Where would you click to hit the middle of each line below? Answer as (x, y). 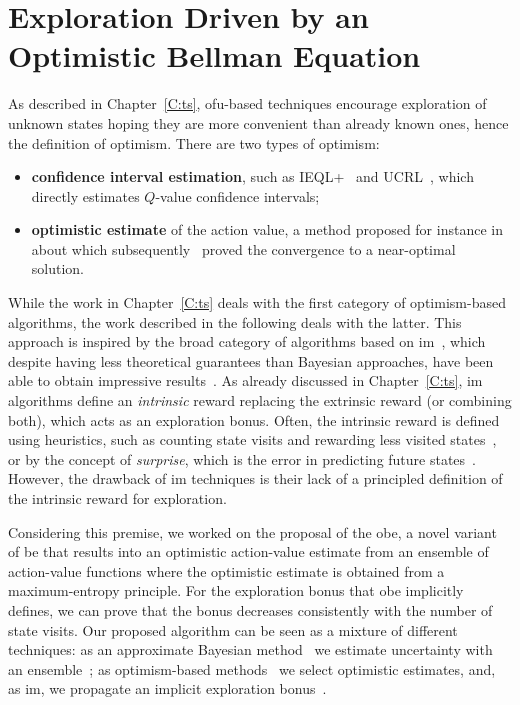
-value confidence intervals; (237, 195)
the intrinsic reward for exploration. (117, 498)
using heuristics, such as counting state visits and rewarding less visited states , (252, 439)
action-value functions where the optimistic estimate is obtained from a (226, 570)
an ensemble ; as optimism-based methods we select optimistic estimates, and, (252, 668)
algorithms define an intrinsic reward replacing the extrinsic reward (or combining (260, 400)
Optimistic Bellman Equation (214, 55)
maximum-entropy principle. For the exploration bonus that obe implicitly (236, 590)
